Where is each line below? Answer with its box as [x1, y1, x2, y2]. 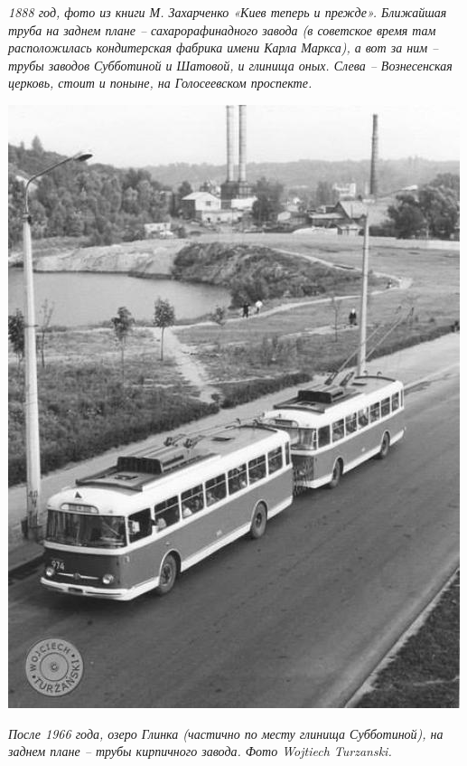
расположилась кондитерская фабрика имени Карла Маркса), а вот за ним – [8, 38, 439, 57]
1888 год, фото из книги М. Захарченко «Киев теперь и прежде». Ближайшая [8, 3, 447, 21]
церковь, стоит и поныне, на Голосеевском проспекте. [8, 73, 313, 92]
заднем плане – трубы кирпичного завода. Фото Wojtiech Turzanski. [8, 742, 392, 761]
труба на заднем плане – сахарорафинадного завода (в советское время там [8, 20, 436, 39]
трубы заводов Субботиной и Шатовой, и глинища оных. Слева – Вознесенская [8, 55, 453, 74]
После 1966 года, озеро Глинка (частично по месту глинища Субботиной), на [8, 723, 444, 742]
